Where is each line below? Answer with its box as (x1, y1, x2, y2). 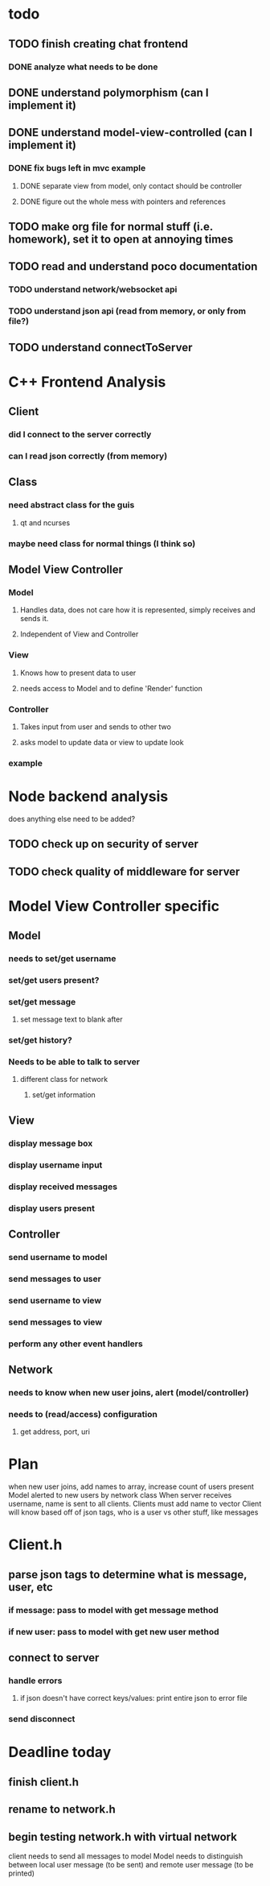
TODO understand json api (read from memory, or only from (8, 305, 247, 317)
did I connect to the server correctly (8, 429, 152, 440)
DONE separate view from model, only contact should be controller (19, 180, 243, 190)
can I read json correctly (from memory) (8, 450, 168, 462)
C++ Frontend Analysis (8, 372, 166, 391)
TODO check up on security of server (8, 837, 198, 851)
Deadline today (8, 1743, 112, 1761)
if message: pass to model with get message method (8, 1604, 219, 1615)
